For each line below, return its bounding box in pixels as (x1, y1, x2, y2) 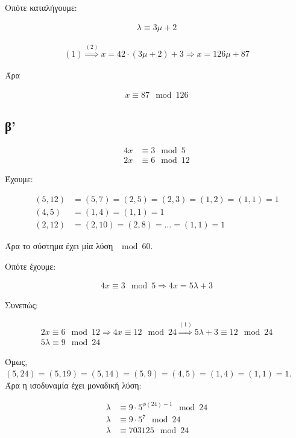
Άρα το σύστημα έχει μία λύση (5, 240, 113, 252)
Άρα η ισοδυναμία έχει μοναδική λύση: (5, 378, 142, 391)
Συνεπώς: (5, 299, 38, 311)
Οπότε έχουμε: (5, 259, 56, 272)
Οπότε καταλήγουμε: (5, 1, 77, 13)
